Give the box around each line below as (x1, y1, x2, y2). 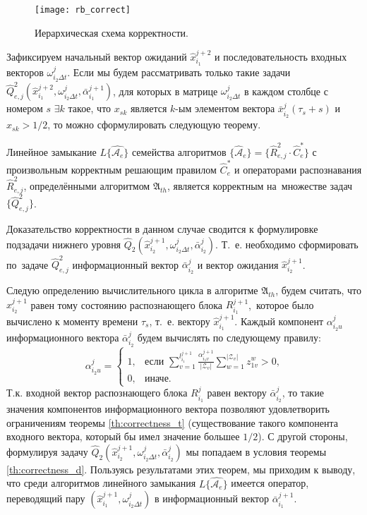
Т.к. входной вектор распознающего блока (6, 385, 188, 400)
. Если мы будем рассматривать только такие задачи (67, 64, 291, 79)
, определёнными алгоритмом (23, 178, 150, 193)
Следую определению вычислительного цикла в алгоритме (6, 283, 258, 298)
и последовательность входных (214, 49, 347, 63)
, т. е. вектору (149, 314, 210, 329)
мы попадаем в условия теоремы (186, 444, 327, 459)
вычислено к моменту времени (6, 314, 138, 329)
